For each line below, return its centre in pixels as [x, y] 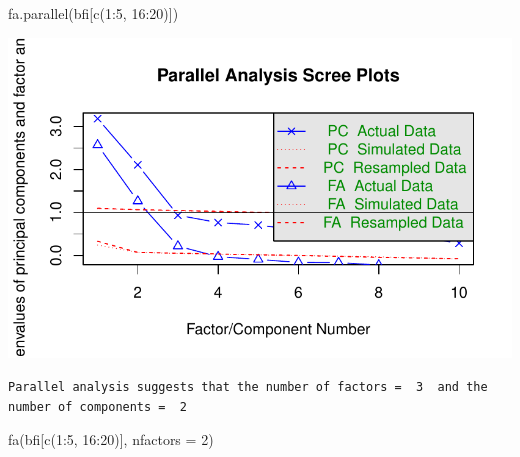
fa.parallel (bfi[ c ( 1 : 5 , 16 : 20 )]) [93, 13]
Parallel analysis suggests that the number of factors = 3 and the [248, 386]
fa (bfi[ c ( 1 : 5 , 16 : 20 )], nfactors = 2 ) [111, 439]
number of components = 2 [97, 406]
